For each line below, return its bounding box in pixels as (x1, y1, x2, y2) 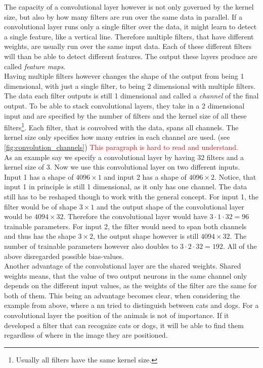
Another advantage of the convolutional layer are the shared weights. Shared (4, 260, 241, 271)
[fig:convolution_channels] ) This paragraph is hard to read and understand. (4, 141, 238, 152)
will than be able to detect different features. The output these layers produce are (4, 50, 257, 61)
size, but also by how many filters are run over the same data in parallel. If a (4, 11, 243, 22)
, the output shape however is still (93, 231, 199, 241)
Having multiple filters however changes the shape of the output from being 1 (4, 71, 244, 81)
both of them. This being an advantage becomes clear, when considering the (4, 290, 240, 300)
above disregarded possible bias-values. (4, 250, 124, 261)
